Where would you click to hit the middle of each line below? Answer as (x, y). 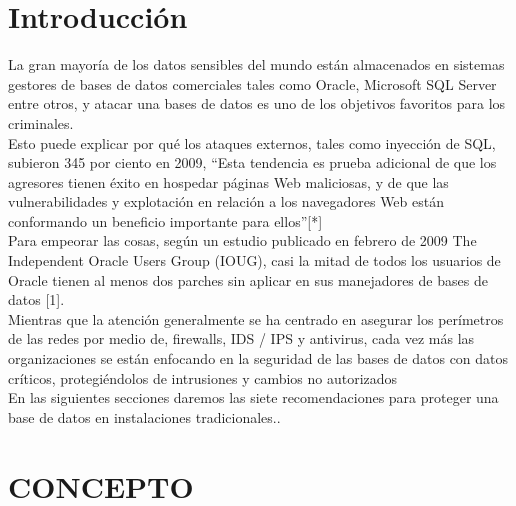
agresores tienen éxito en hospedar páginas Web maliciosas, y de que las (228, 181)
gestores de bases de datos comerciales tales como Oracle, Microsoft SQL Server (252, 83)
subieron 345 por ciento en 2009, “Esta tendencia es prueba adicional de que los (252, 162)
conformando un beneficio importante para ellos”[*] (165, 220)
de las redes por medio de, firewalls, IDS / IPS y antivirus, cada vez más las (241, 338)
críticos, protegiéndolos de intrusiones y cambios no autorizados (203, 377)
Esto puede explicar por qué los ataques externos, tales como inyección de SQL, (252, 142)
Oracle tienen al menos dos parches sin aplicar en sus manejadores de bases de (248, 279)
